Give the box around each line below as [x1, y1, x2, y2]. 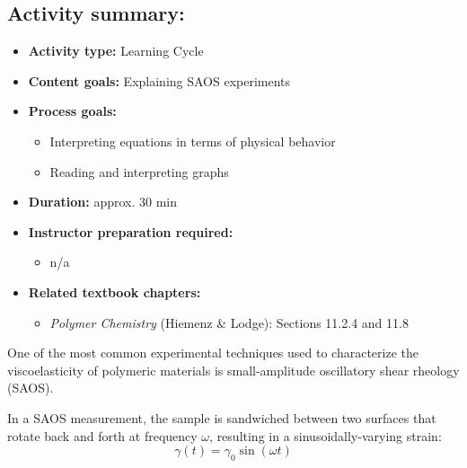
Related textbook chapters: [28, 282, 201, 301]
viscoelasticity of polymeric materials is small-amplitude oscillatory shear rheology [7, 360, 460, 379]
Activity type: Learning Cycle [28, 41, 204, 60]
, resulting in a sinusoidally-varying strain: [209, 426, 442, 445]
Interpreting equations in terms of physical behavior [49, 131, 336, 150]
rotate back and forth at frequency [7, 426, 198, 445]
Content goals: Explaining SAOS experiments [28, 71, 291, 90]
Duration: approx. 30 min [28, 192, 178, 211]
